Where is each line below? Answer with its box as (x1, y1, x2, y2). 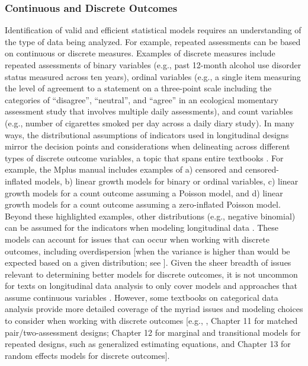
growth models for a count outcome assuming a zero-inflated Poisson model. (5, 198, 281, 211)
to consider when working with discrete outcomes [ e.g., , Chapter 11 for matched (5, 314, 298, 327)
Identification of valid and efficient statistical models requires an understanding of (5, 24, 301, 36)
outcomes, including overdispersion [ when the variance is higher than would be (5, 244, 290, 257)
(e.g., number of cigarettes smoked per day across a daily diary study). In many (5, 116, 294, 129)
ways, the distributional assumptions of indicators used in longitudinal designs (5, 128, 289, 141)
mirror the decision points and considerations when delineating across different (5, 140, 290, 152)
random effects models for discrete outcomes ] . (5, 349, 170, 361)
